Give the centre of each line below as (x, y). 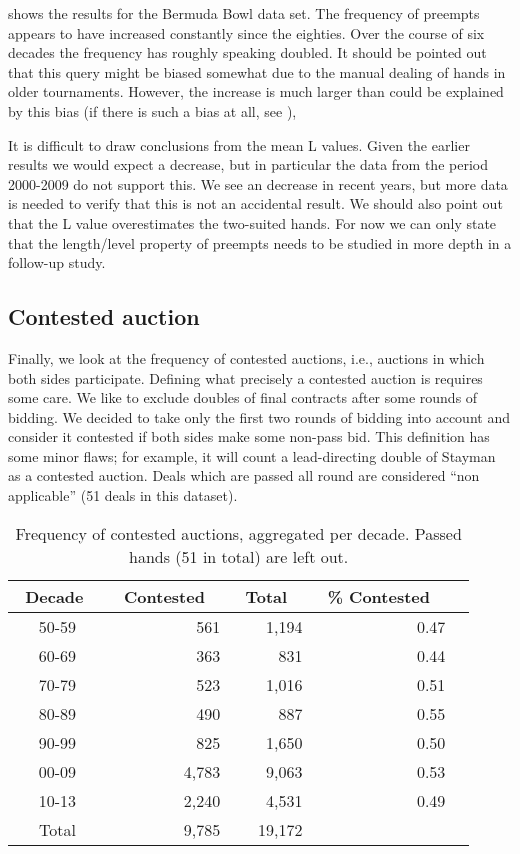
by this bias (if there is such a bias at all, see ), (152, 110)
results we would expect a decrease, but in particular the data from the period (248, 164)
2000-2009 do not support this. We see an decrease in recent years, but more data (258, 183)
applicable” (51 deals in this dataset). (123, 495)
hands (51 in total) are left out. (239, 556)
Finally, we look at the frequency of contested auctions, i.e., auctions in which (246, 357)
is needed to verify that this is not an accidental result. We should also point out (255, 203)
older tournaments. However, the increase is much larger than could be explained (256, 91)
